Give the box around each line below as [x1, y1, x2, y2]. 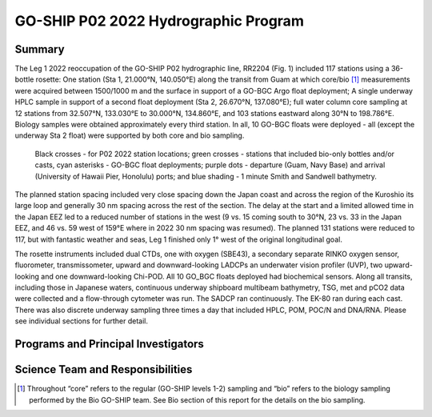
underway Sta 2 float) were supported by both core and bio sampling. [14, 130, 245, 140]
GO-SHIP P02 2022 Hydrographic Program [14, 12, 304, 30]
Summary [14, 42, 65, 56]
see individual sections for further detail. [14, 316, 148, 326]
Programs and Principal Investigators [14, 337, 204, 351]
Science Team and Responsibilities [14, 363, 193, 376]
